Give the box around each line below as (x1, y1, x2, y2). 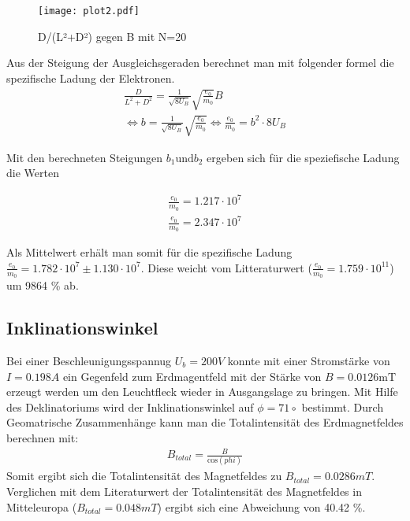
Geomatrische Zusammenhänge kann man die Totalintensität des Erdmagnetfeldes (6, 414, 404, 430)
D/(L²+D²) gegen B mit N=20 (38, 28, 187, 44)
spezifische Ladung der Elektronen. (6, 69, 175, 86)
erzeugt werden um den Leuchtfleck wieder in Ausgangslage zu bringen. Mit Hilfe (6, 383, 398, 400)
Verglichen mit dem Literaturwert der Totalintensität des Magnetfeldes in (6, 482, 362, 499)
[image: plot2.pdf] (38, 6, 140, 17)
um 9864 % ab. (6, 277, 79, 294)
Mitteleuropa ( (6, 498, 77, 515)
